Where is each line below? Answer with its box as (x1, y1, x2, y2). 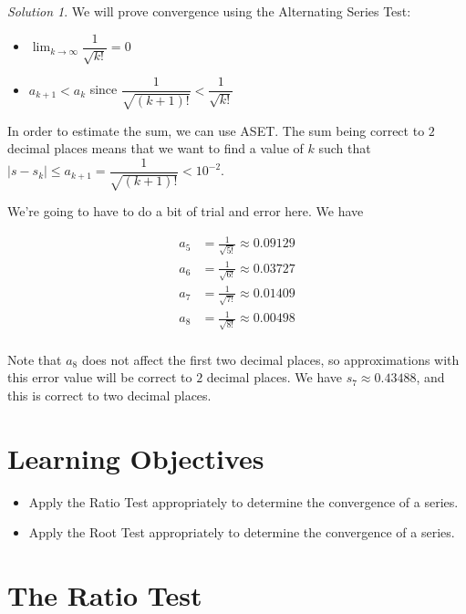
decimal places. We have (206, 368, 343, 387)
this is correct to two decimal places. (7, 385, 212, 404)
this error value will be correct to (7, 368, 192, 387)
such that (318, 139, 371, 158)
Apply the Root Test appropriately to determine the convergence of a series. (28, 523, 455, 542)
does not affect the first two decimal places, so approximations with (81, 349, 460, 369)
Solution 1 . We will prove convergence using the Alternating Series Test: (7, 2, 411, 20)
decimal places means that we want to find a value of (7, 139, 304, 158)
